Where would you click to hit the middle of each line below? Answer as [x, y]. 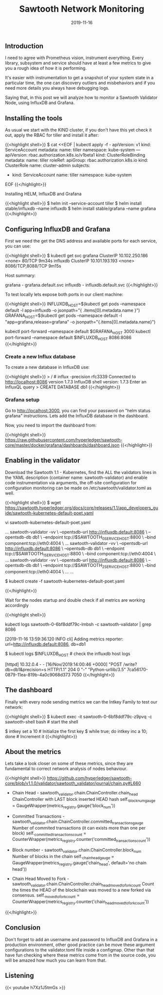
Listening [19, 976]
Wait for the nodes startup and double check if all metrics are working [75, 600]
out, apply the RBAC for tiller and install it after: [52, 135]
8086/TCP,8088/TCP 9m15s [33, 266]
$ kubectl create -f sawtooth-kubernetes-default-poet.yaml [65, 581]
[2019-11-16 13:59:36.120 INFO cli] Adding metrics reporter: [64, 639]
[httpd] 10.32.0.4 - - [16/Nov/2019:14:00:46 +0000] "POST [64, 664]
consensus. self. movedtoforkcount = [46, 896]
